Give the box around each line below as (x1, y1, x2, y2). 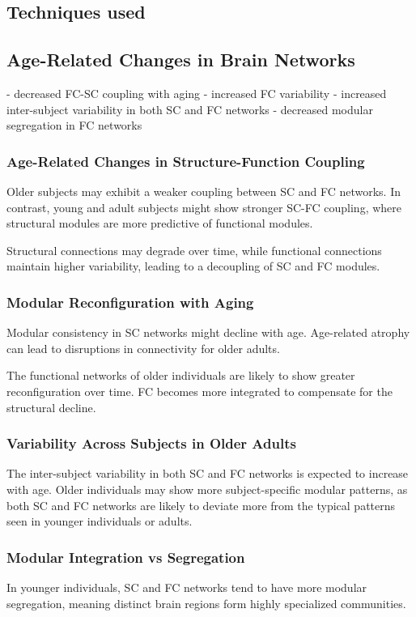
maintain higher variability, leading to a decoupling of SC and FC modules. (6, 257, 380, 274)
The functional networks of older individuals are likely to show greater (6, 367, 355, 384)
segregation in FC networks (6, 117, 142, 134)
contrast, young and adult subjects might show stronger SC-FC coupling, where (6, 198, 402, 215)
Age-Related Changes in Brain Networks (6, 47, 355, 72)
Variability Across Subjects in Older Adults (6, 433, 296, 453)
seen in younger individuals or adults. (6, 513, 193, 530)
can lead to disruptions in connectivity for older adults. (6, 339, 280, 356)
